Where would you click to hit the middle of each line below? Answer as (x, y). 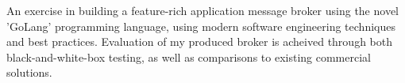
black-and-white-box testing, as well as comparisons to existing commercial (189, 57)
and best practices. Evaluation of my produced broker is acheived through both (199, 41)
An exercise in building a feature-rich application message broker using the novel (203, 10)
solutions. (29, 72)
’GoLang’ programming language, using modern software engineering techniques (201, 26)
